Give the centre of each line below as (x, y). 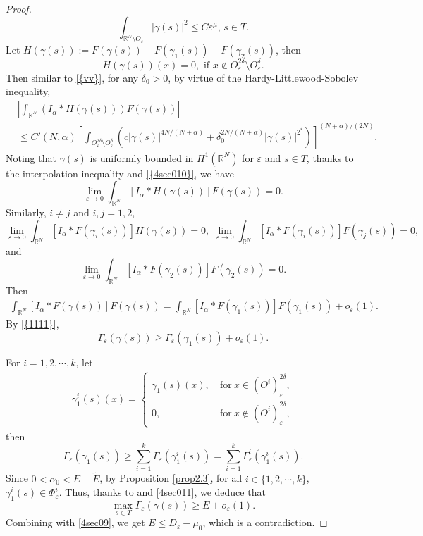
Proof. (19, 8)
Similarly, (26, 212)
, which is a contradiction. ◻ (265, 522)
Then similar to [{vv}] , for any (72, 77)
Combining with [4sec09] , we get (75, 522)
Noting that (31, 157)
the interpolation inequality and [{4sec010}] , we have (120, 173)
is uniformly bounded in (142, 157)
